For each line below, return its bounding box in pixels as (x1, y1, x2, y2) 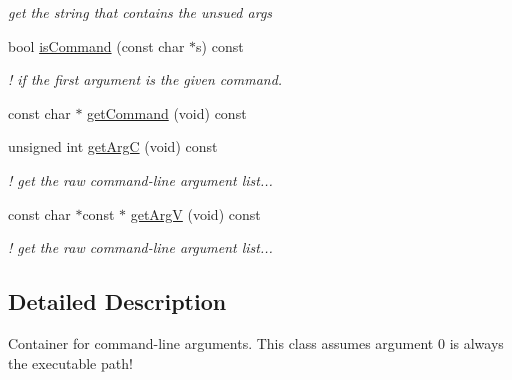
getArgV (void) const (130, 203, 261, 224)
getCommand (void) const (87, 102, 247, 123)
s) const (196, 35, 244, 56)
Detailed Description (8, 286, 227, 317)
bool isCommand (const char (8, 35, 185, 56)
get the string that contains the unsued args (8, 2, 273, 22)
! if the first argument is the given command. (8, 69, 283, 90)
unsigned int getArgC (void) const (8, 136, 218, 157)
